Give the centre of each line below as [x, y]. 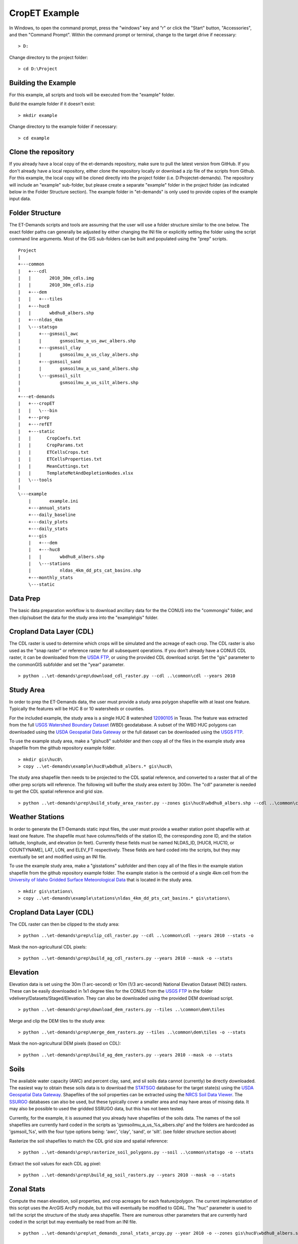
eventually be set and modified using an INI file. [58, 857]
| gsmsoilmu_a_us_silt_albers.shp [78, 382]
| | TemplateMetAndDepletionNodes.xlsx [76, 473]
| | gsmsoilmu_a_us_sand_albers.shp [78, 369]
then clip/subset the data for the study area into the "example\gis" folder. [84, 618]
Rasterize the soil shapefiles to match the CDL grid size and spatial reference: [89, 1141]
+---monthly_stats [51, 577]
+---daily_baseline [52, 515]
